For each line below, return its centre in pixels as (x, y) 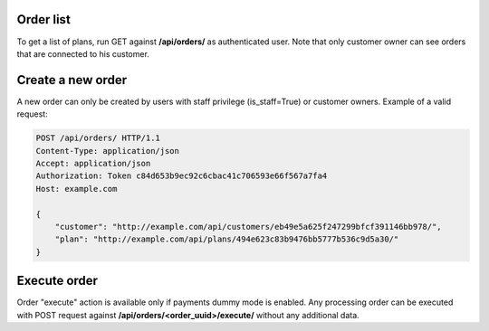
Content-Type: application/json (108, 151)
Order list (44, 19)
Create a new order (72, 80)
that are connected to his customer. (83, 53)
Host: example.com (77, 189)
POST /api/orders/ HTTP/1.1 (98, 138)
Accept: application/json (93, 163)
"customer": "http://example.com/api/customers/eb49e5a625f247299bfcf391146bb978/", (249, 227)
